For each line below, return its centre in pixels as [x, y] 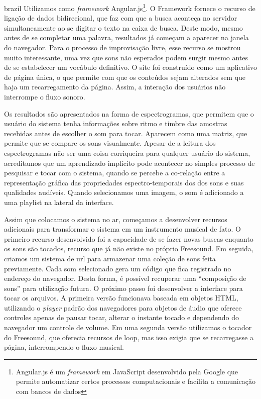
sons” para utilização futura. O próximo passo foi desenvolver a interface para [123, 288]
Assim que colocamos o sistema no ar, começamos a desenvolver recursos [116, 219]
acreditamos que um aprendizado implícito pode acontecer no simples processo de [129, 163]
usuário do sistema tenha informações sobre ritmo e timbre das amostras [116, 123]
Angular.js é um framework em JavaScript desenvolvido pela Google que [127, 371]
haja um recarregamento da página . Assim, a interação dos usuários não [115, 87]
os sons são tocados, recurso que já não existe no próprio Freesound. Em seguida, [129, 248]
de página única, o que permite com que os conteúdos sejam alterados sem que [125, 77]
